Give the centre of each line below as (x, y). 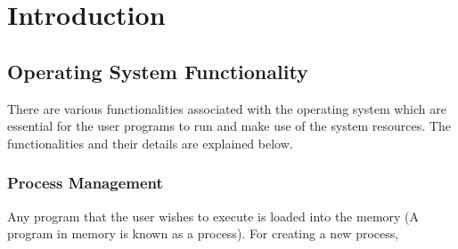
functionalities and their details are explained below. (150, 143)
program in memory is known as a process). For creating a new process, (203, 233)
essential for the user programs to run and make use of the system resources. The (229, 126)
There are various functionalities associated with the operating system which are (227, 108)
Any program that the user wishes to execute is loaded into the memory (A (213, 216)
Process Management (85, 183)
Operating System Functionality (158, 71)
